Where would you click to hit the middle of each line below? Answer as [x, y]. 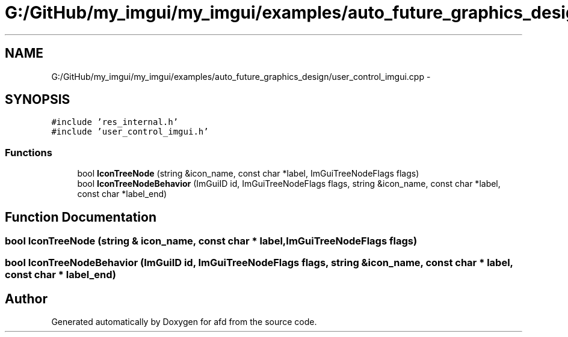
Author [26, 299]
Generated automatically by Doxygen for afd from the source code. [184, 322]
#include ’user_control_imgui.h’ [130, 132]
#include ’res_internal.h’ [115, 122]
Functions [29, 152]
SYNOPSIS [38, 100]
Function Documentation [81, 217]
